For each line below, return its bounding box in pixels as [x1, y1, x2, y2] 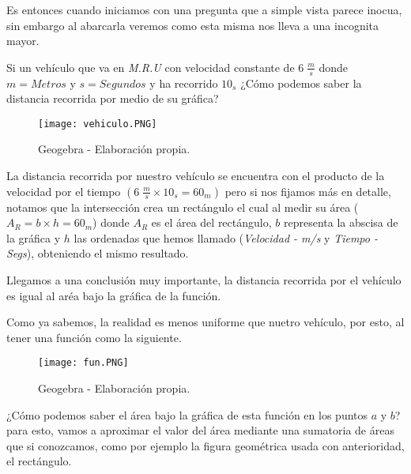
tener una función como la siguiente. [6, 329, 182, 345]
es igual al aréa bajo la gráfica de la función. [6, 287, 221, 303]
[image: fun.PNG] [38, 357, 129, 369]
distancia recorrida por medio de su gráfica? [6, 90, 219, 107]
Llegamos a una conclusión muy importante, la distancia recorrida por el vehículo [6, 272, 402, 288]
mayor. [6, 32, 40, 49]
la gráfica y [6, 229, 61, 246]
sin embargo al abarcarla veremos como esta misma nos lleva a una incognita [6, 17, 379, 33]
